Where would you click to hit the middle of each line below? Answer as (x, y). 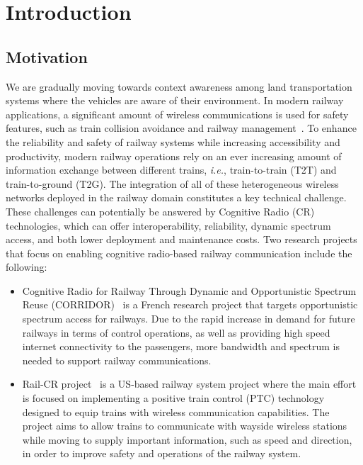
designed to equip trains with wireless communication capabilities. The (176, 411)
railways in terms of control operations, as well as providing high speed (176, 332)
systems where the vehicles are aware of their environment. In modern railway (175, 100)
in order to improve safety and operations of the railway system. (162, 453)
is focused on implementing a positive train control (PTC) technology (173, 398)
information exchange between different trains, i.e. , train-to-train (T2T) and (171, 170)
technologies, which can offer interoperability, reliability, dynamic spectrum (168, 225)
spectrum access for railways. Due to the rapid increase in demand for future (189, 319)
